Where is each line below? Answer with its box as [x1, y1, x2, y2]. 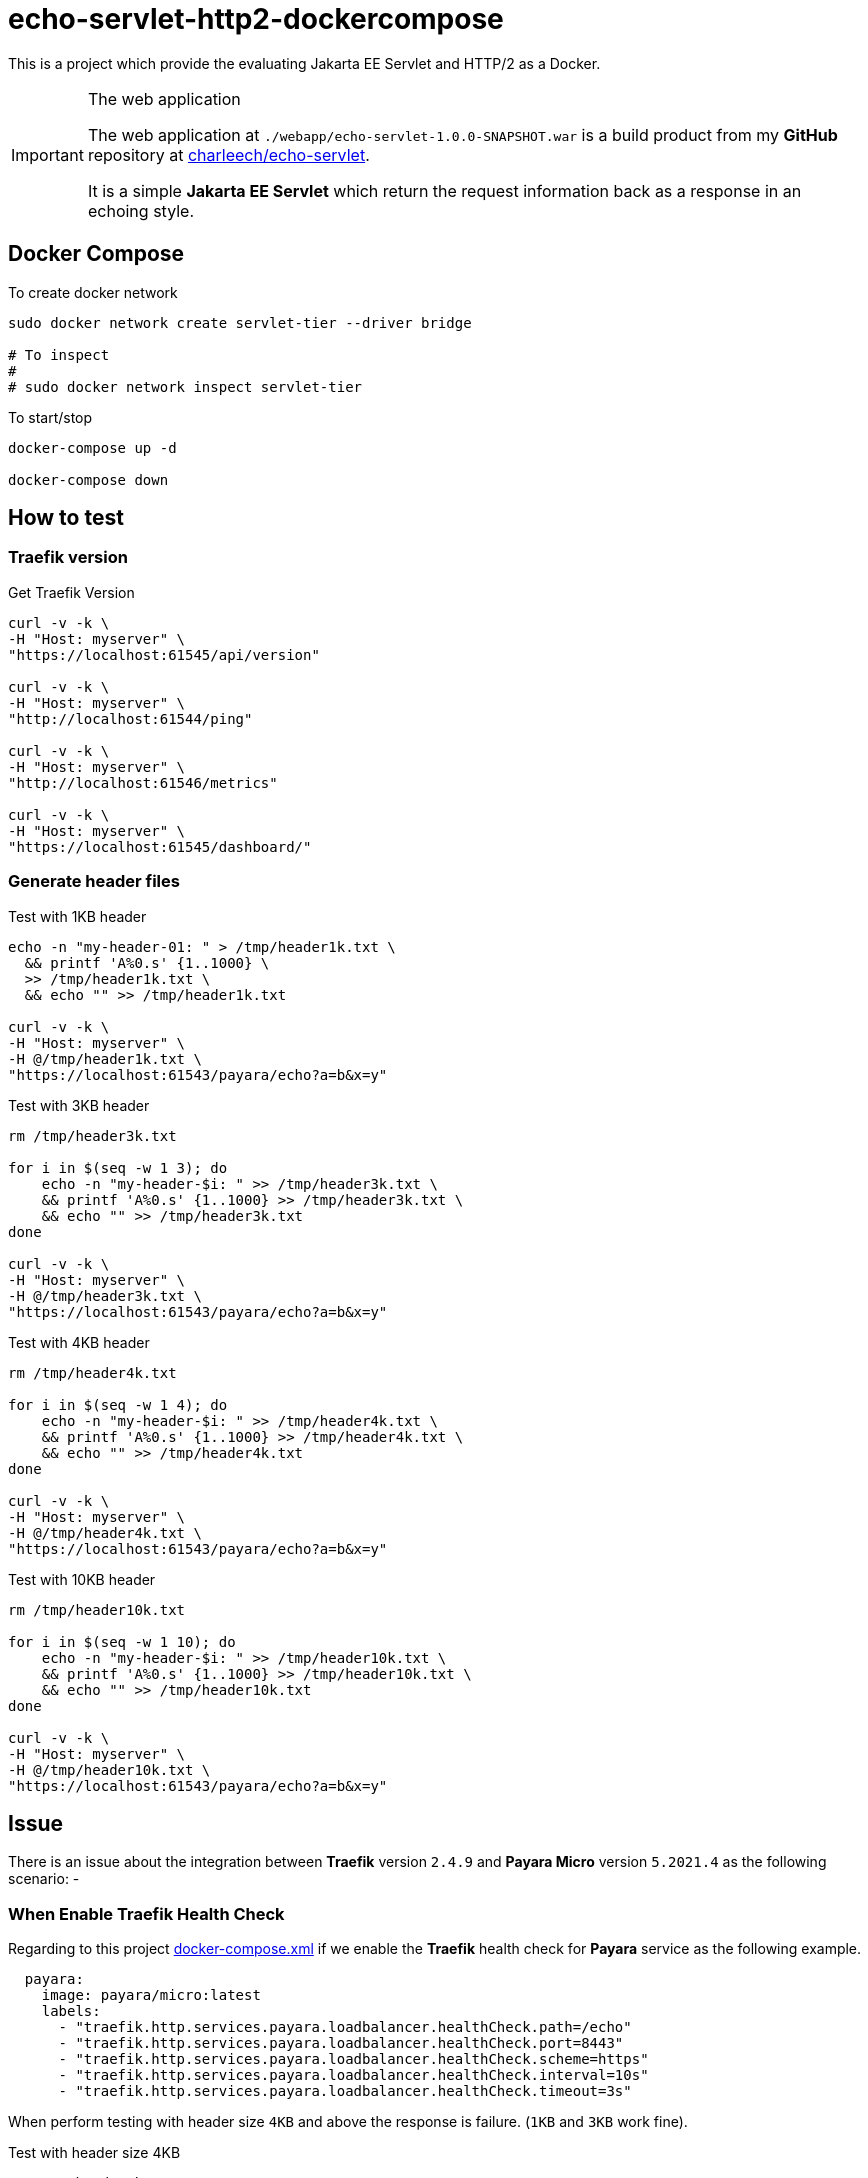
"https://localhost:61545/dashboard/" [8, 838, 312, 855]
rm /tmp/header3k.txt [8, 1127, 177, 1144]
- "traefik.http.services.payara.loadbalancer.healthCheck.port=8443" [58, 2035, 624, 2052]
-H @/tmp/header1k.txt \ [8, 1050, 202, 1067]
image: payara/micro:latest [41, 1987, 261, 2004]
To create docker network [8, 283, 178, 301]
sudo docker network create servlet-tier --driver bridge [8, 314, 472, 331]
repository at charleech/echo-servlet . [87, 144, 370, 165]
